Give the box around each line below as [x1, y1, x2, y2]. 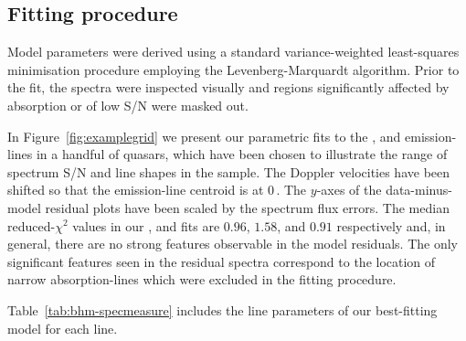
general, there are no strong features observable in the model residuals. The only [7, 234, 458, 253]
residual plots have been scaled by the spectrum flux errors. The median [45, 197, 450, 217]
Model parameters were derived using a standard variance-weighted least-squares [7, 42, 460, 61]
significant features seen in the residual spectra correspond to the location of [7, 251, 436, 271]
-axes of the [316, 180, 382, 199]
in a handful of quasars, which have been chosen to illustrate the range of [36, 144, 448, 164]
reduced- [7, 216, 56, 235]
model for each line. [7, 318, 118, 337]
